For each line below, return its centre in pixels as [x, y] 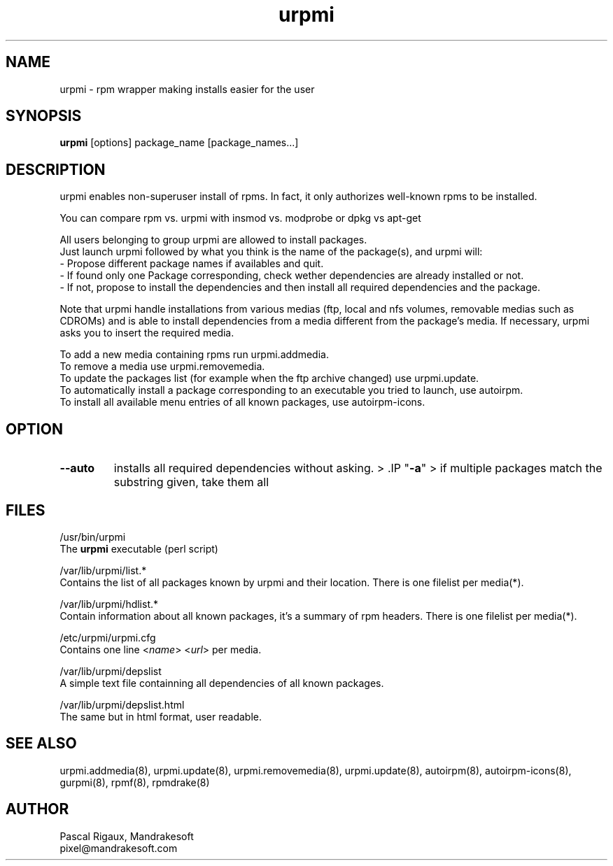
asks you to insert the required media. [147, 333]
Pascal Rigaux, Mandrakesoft [127, 836]
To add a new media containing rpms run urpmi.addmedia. [194, 355]
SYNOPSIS [44, 116]
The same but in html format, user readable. [161, 716]
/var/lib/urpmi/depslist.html [122, 704]
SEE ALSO [41, 744]
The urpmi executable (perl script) [139, 548]
